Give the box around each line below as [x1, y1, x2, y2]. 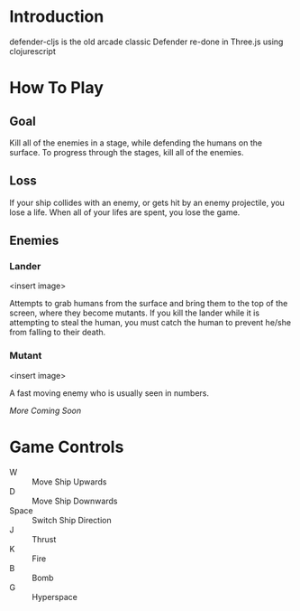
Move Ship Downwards [32, 495, 118, 506]
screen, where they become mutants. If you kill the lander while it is [9, 307, 259, 318]
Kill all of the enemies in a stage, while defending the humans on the [9, 137, 263, 148]
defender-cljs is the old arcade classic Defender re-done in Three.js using [9, 36, 284, 47]
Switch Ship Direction [32, 514, 112, 525]
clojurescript [9, 45, 56, 56]
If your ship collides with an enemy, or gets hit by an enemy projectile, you [9, 197, 286, 208]
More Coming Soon [9, 405, 82, 416]
